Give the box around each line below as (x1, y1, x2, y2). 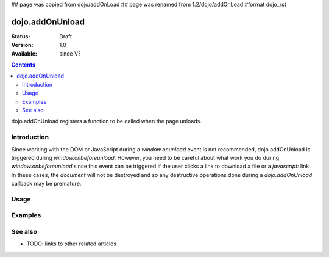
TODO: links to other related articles (26, 240, 117, 247)
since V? (59, 49, 81, 57)
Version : (11, 42, 34, 49)
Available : (11, 49, 38, 57)
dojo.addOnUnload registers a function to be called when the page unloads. (11, 118, 202, 125)
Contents (11, 61, 36, 68)
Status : (11, 32, 30, 40)
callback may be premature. (11, 180, 82, 187)
